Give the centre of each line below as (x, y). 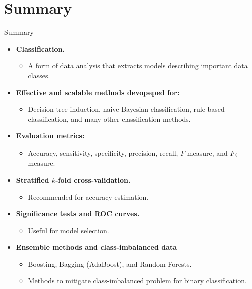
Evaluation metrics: (50, 136)
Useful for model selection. (68, 230)
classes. (39, 75)
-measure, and (206, 152)
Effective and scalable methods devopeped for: (98, 92)
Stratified (32, 179)
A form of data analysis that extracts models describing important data (138, 65)
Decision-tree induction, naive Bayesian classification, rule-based (126, 109)
